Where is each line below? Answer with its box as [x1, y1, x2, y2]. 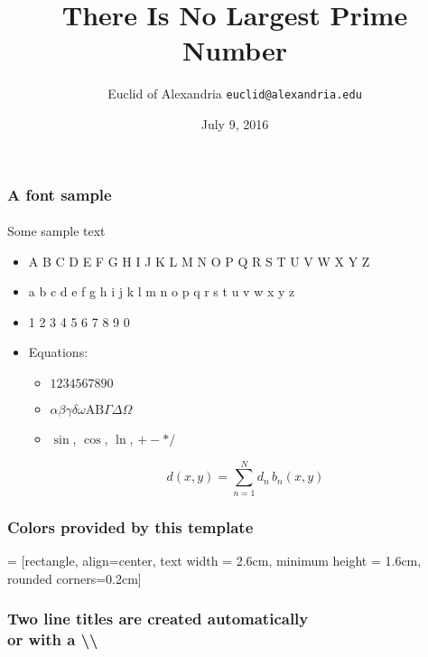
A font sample [7, 183, 112, 205]
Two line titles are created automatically [7, 607, 309, 630]
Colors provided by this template [7, 515, 254, 538]
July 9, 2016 [200, 114, 269, 133]
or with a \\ [7, 628, 98, 651]
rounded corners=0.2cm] [7, 568, 142, 587]
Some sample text [7, 221, 106, 240]
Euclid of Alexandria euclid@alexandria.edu [107, 84, 362, 103]
